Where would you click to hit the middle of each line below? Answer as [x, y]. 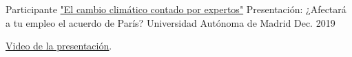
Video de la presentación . [59, 46]
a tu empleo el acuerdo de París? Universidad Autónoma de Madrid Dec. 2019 [170, 22]
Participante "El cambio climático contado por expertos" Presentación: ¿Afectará [176, 9]
